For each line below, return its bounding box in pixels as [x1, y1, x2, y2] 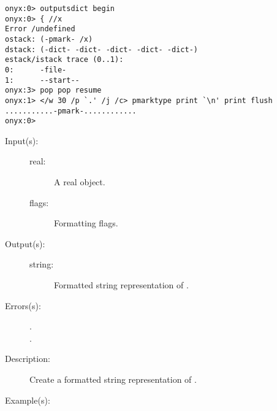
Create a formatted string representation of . [29, 373, 197, 385]
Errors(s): [5, 299, 41, 312]
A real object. [54, 175, 105, 188]
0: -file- [5, 65, 67, 74]
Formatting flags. [54, 217, 118, 229]
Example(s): [5, 393, 50, 406]
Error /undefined [5, 25, 75, 34]
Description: [5, 352, 50, 365]
